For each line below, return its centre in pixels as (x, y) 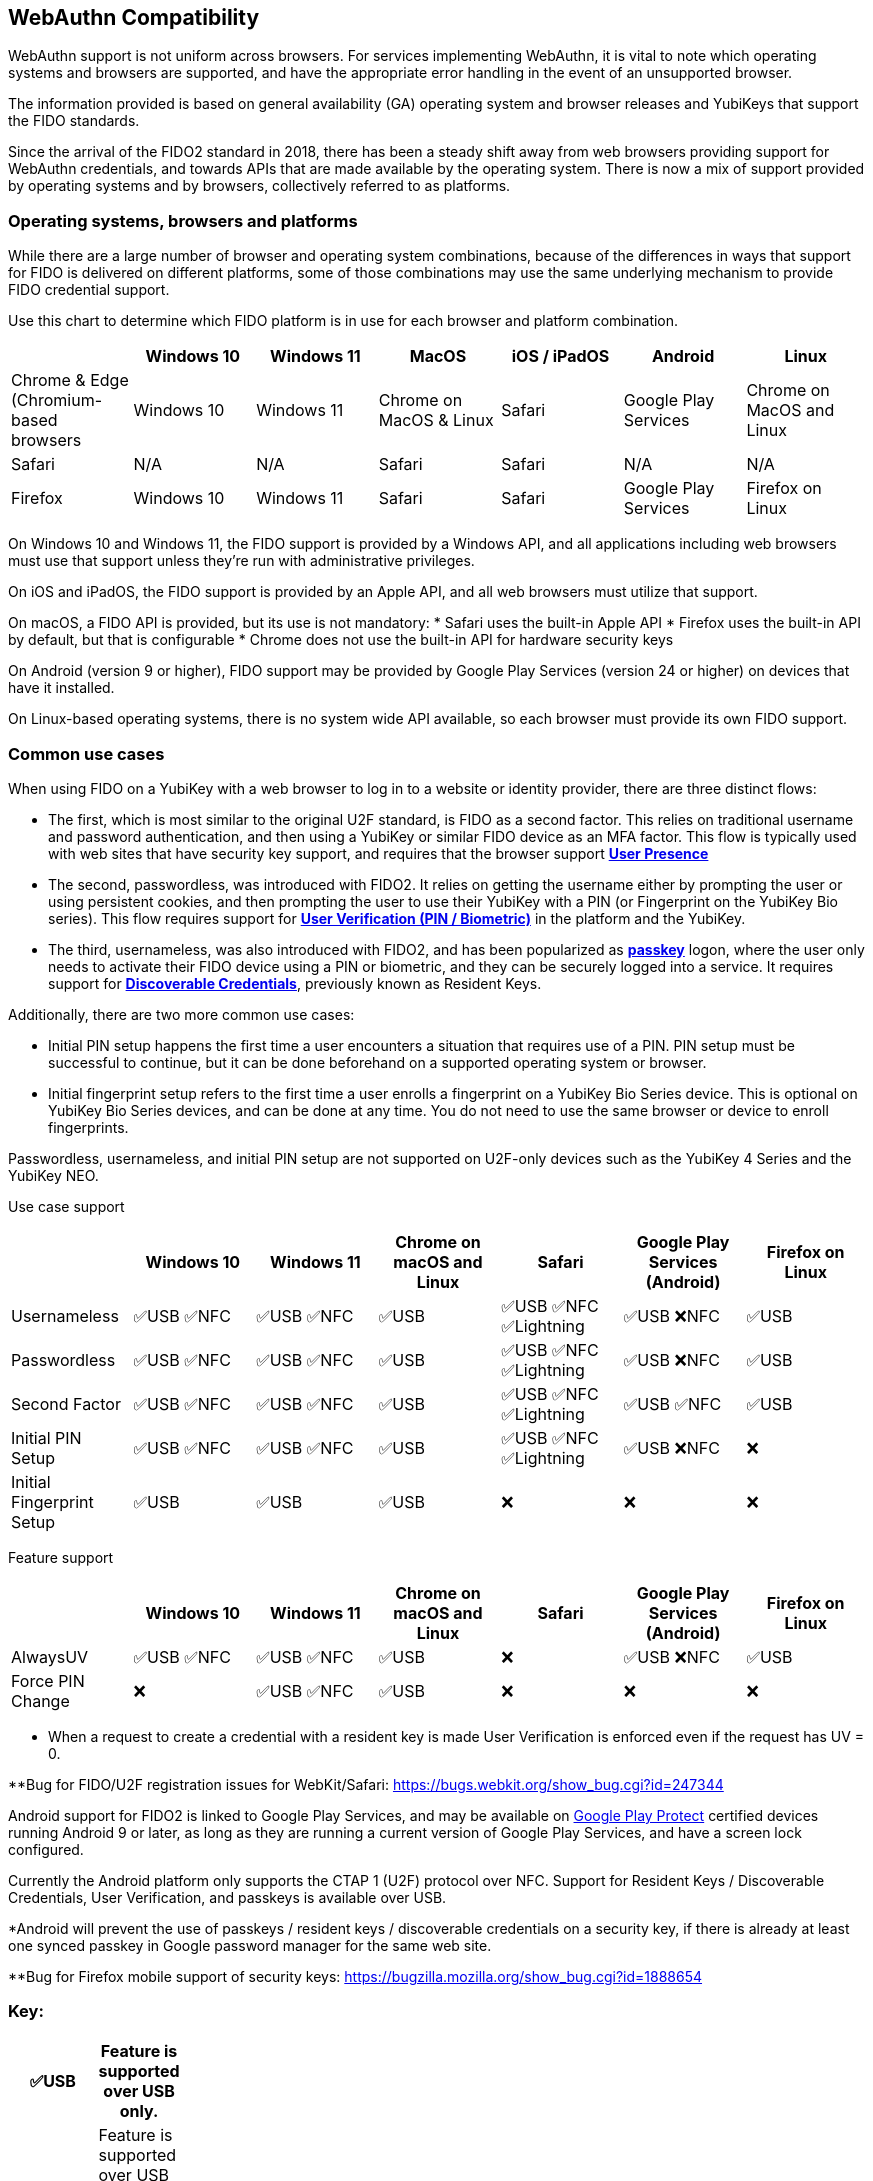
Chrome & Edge (70, 380)
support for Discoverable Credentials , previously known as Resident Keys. (295, 983)
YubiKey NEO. (53, 1175)
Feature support (61, 1557)
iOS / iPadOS (560, 356)
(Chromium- (57, 400)
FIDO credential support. (89, 290)
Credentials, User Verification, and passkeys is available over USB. (227, 1897)
